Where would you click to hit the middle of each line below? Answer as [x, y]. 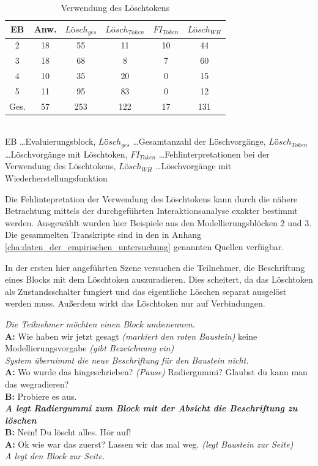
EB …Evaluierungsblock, [50, 141]
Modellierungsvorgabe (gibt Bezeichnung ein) [90, 348]
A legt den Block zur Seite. [55, 456]
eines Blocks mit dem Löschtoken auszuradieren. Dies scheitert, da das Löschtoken [159, 279]
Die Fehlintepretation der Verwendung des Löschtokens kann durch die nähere [151, 198]
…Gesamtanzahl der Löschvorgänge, [199, 141]
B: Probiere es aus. [41, 396]
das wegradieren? [37, 384]
